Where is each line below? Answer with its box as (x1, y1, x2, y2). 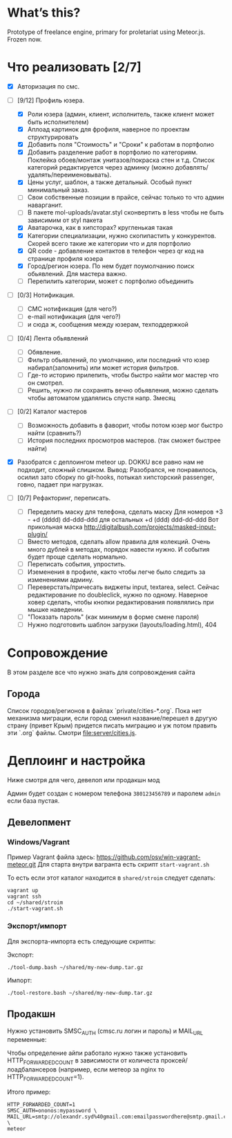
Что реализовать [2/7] (7, 60, 142, 75)
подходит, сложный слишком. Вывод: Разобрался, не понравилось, (17, 465, 218, 473)
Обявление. (27, 348, 63, 356)
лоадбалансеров (7, 1065, 57, 1074)
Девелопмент (7, 817, 71, 829)
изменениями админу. (27, 575, 95, 584)
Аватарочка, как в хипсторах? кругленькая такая (27, 224, 173, 232)
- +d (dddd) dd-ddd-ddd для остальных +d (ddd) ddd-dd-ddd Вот (27, 515, 219, 523)
